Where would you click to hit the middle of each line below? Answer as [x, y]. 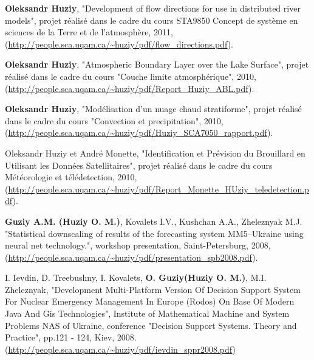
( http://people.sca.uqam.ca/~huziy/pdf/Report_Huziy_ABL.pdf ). [130, 88]
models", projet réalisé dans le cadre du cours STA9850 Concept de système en [152, 20]
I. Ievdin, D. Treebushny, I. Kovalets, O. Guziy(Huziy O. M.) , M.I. [136, 277]
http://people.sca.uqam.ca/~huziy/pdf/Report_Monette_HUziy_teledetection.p [159, 189]
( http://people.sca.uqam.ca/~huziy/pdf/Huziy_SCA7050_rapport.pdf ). [139, 132]
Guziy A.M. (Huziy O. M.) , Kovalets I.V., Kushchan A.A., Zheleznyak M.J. [154, 221]
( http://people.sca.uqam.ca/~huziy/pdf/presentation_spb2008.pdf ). [131, 257]
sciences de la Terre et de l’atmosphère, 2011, [89, 32]
